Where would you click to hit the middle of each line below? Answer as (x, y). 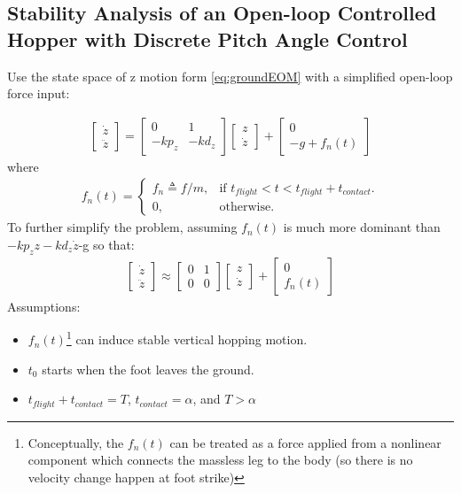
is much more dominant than (362, 227)
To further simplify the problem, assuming (122, 227)
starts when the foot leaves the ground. (148, 369)
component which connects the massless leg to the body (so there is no (220, 460)
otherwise (245, 208)
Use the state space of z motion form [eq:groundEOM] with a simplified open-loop (230, 76)
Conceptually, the (76, 442)
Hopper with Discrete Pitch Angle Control (207, 39)
